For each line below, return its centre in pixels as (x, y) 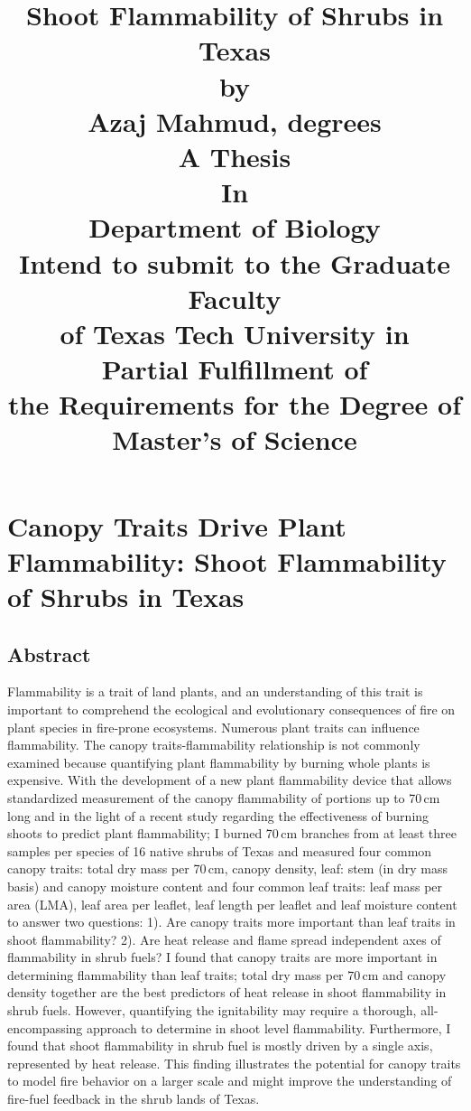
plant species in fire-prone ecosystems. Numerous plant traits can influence (213, 727)
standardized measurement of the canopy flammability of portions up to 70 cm (224, 797)
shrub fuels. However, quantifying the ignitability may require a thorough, (212, 1010)
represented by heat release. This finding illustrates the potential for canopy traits (234, 1063)
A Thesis (235, 156)
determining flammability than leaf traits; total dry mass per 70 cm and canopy (227, 974)
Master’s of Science (235, 439)
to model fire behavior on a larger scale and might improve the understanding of (230, 1081)
